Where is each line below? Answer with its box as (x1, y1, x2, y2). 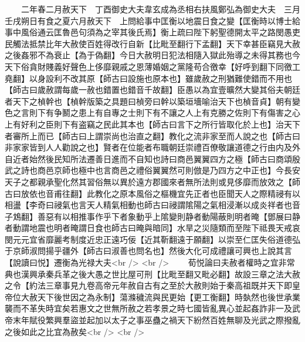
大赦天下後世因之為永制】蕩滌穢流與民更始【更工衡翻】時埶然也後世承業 (21, 290, 300, 303)
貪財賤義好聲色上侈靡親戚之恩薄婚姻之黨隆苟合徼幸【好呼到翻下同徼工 (29, 60, 300, 72)
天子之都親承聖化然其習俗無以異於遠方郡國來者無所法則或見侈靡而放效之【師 (5, 175, 300, 187)
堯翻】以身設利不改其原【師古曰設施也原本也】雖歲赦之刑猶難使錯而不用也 (5, 72, 292, 84)
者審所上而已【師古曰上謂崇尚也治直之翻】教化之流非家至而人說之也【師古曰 (5, 129, 300, 142)
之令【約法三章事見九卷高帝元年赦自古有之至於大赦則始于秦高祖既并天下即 (5, 279, 292, 291)
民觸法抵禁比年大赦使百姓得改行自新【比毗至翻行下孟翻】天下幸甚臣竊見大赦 (5, 37, 300, 49)
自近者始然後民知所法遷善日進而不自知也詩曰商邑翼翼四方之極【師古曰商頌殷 (5, 152, 300, 165)
